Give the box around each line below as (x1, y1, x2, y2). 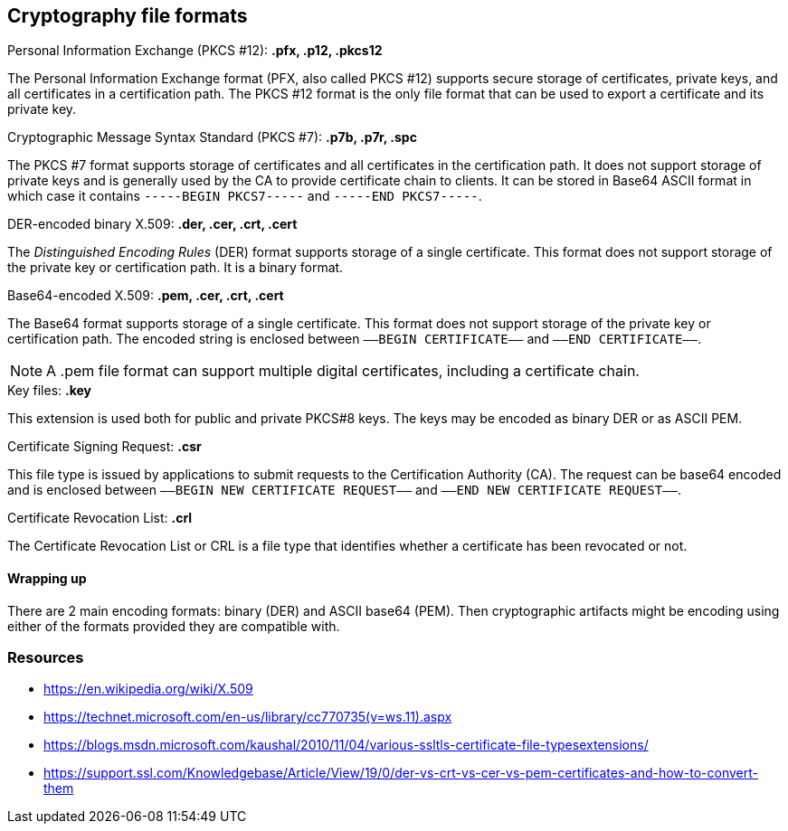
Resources (7, 648, 84, 667)
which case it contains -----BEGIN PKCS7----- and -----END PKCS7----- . (7, 188, 482, 204)
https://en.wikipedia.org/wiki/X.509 (43, 681, 253, 697)
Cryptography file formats (7, 5, 248, 27)
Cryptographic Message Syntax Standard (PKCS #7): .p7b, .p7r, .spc (7, 129, 417, 146)
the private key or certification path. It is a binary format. (7, 260, 344, 276)
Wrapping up (7, 571, 87, 587)
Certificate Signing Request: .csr (7, 439, 202, 455)
